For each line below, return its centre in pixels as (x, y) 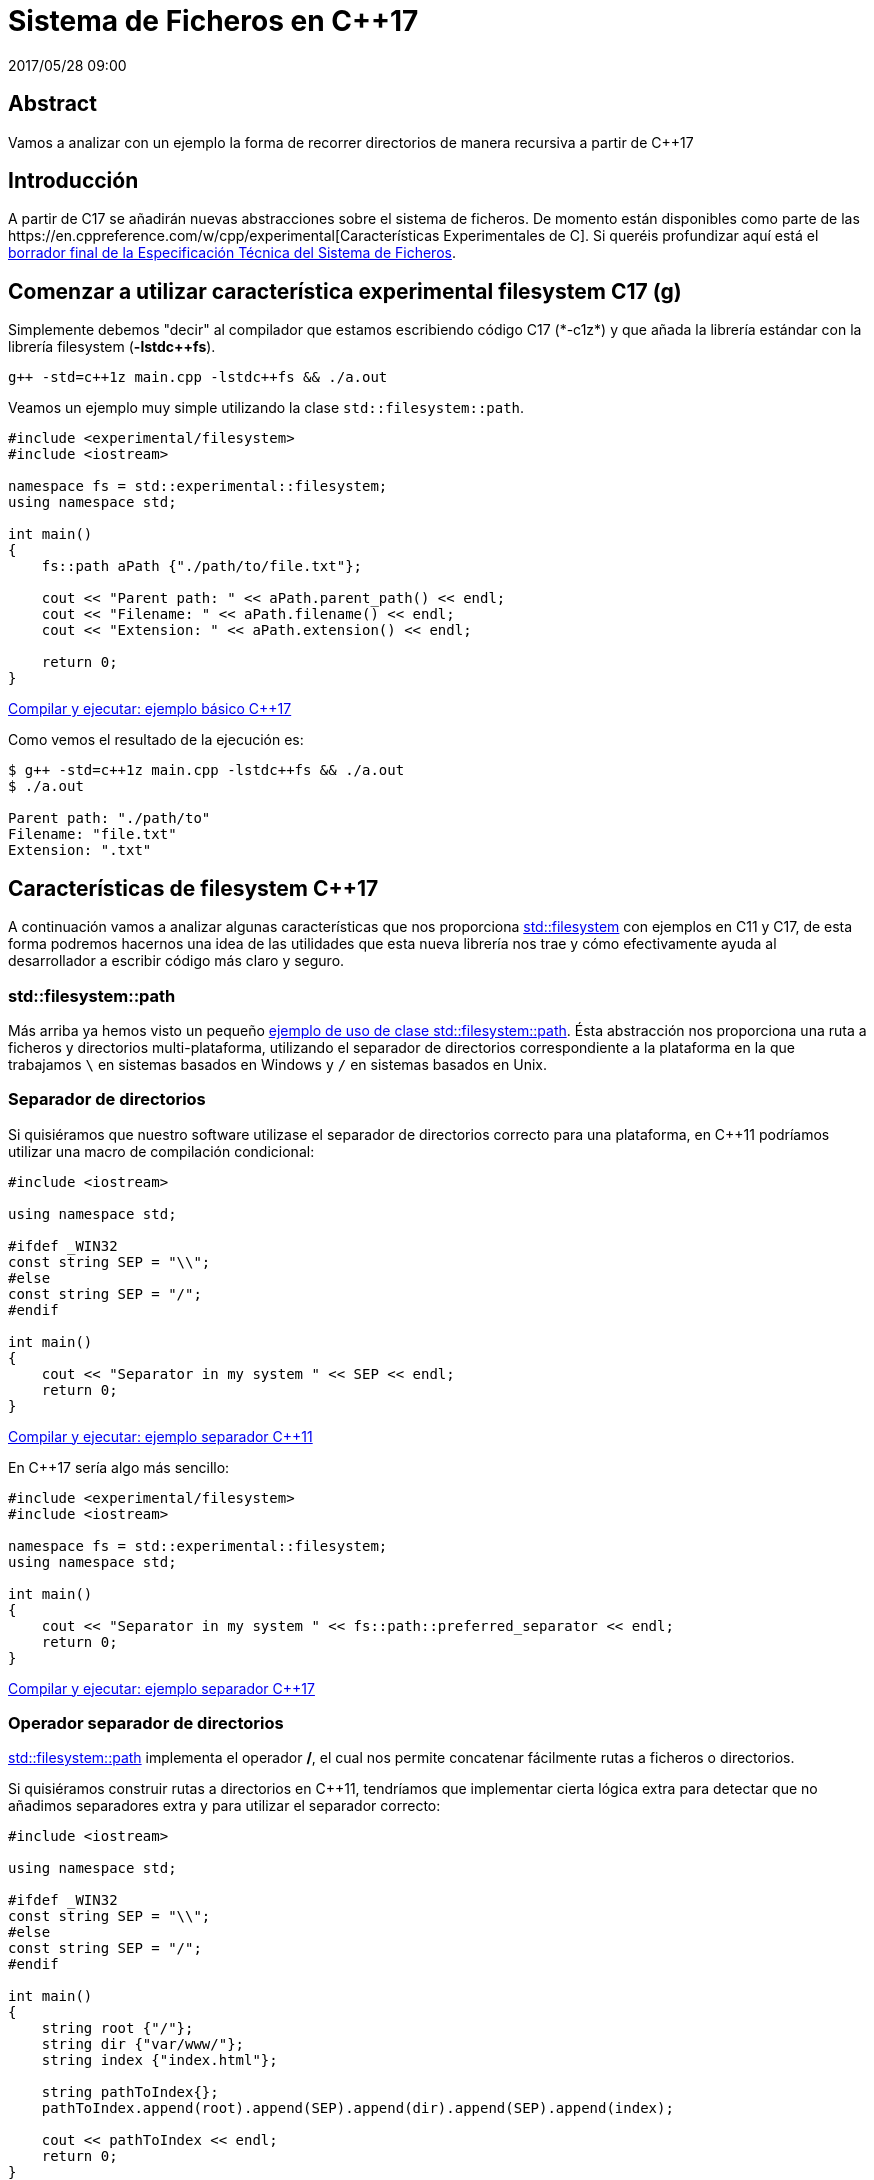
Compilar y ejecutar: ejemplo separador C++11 (160, 1436)
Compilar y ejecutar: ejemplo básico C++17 (150, 709)
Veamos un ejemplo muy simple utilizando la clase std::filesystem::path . (266, 408)
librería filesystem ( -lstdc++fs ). (112, 347)
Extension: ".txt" (80, 850)
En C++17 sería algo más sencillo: (119, 1467)
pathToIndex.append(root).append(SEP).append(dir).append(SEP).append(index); (357, 2108)
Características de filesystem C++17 (193, 888)
